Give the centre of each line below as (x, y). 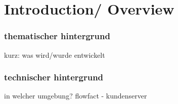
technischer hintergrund (54, 77)
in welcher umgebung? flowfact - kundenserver (76, 96)
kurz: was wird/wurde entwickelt (55, 55)
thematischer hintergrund (57, 36)
